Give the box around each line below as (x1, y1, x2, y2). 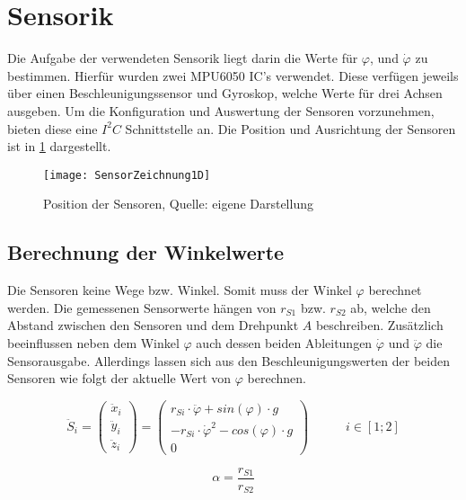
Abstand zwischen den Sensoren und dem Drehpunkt (7, 316, 299, 335)
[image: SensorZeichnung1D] (43, 168, 211, 182)
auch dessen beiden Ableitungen (196, 333, 373, 352)
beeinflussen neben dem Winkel (7, 333, 180, 352)
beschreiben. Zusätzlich (315, 316, 444, 335)
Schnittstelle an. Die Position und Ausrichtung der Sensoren (125, 119, 456, 138)
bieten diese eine (7, 119, 98, 138)
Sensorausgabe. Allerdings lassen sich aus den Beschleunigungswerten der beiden (7, 351, 450, 370)
